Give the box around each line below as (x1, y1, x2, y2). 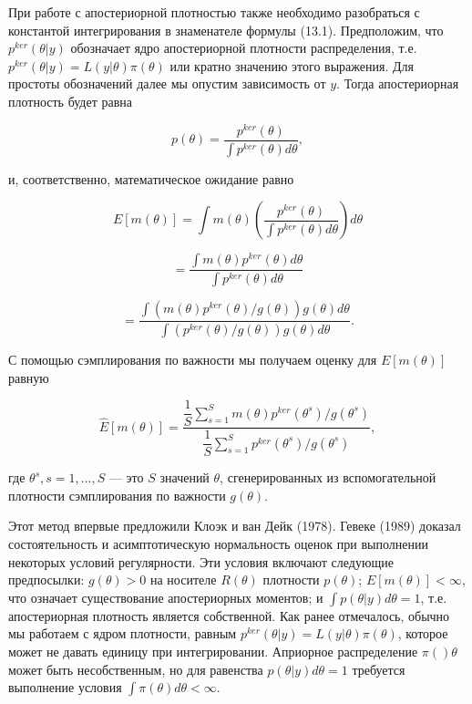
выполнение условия (8, 678, 122, 697)
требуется (352, 659, 405, 678)
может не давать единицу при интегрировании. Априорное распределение (8, 641, 418, 660)
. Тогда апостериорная (336, 74, 459, 93)
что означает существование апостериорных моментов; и (8, 587, 323, 606)
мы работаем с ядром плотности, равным (8, 624, 237, 643)
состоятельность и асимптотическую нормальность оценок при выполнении (8, 533, 428, 553)
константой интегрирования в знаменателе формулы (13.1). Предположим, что (8, 20, 444, 39)
